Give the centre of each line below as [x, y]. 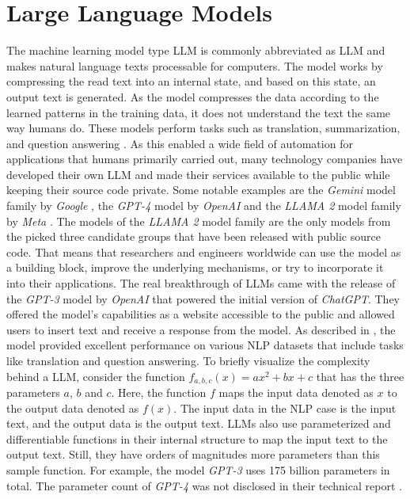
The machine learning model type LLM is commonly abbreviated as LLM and [196, 50]
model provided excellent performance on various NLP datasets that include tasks [205, 345]
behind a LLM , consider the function [96, 376]
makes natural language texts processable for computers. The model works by [195, 65]
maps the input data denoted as [296, 392]
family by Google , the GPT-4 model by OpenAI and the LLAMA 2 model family [204, 206]
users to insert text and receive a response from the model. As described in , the [201, 329]
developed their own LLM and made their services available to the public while [198, 174]
